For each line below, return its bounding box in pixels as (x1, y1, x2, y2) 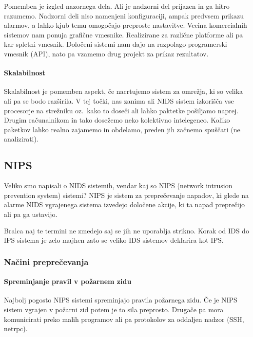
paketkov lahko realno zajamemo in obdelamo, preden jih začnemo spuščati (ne (4, 124, 240, 134)
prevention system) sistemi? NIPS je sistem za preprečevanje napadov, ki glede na (4, 190, 249, 200)
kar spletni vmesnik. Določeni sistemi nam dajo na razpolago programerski (4, 39, 227, 49)
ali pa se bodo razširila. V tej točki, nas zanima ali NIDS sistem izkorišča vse (4, 95, 234, 106)
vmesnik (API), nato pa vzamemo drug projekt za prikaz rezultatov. (4, 48, 209, 58)
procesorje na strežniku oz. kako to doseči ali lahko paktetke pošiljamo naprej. (4, 105, 239, 115)
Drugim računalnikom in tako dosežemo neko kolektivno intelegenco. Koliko (4, 115, 230, 125)
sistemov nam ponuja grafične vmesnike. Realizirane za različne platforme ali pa (4, 29, 243, 39)
